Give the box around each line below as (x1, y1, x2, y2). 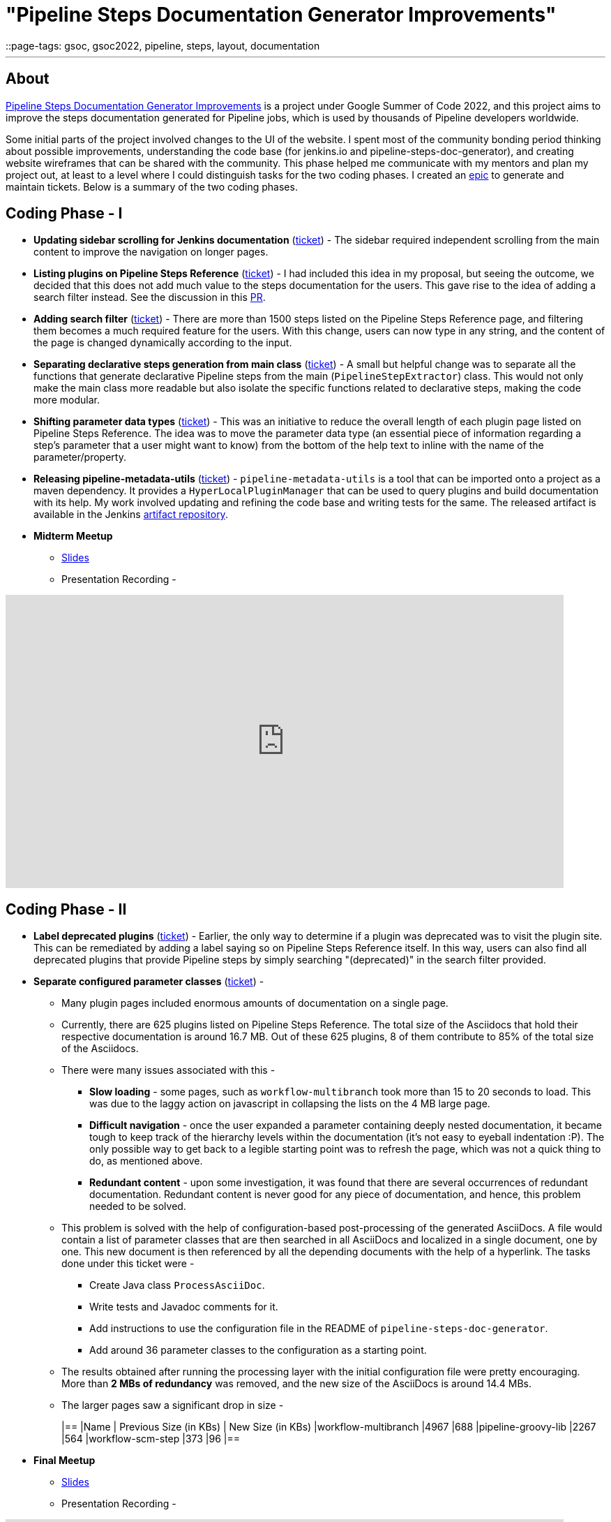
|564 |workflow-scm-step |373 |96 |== (61, 1433, 240, 1445)
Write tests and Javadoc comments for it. (89, 1301, 278, 1313)
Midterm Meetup (33, 530, 113, 542)
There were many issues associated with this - (61, 1064, 276, 1077)
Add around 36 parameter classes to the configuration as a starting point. (89, 1344, 427, 1357)
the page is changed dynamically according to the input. (33, 337, 292, 349)
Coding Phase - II (6, 900, 127, 918)
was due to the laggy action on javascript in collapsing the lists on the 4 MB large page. (89, 1098, 490, 1110)
